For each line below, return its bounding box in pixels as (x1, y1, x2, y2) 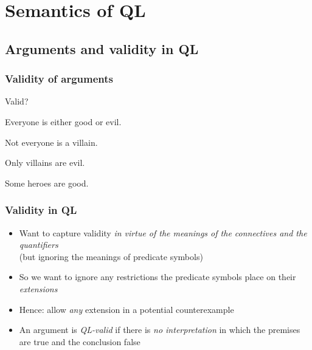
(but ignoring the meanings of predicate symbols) (19, 250, 203, 262)
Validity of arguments (5, 71, 114, 86)
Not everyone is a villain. (5, 136, 98, 148)
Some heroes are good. (5, 176, 89, 189)
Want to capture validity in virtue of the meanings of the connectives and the (19, 226, 307, 239)
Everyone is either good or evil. (5, 115, 122, 128)
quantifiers (19, 238, 58, 251)
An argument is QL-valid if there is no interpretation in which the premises (19, 323, 300, 336)
